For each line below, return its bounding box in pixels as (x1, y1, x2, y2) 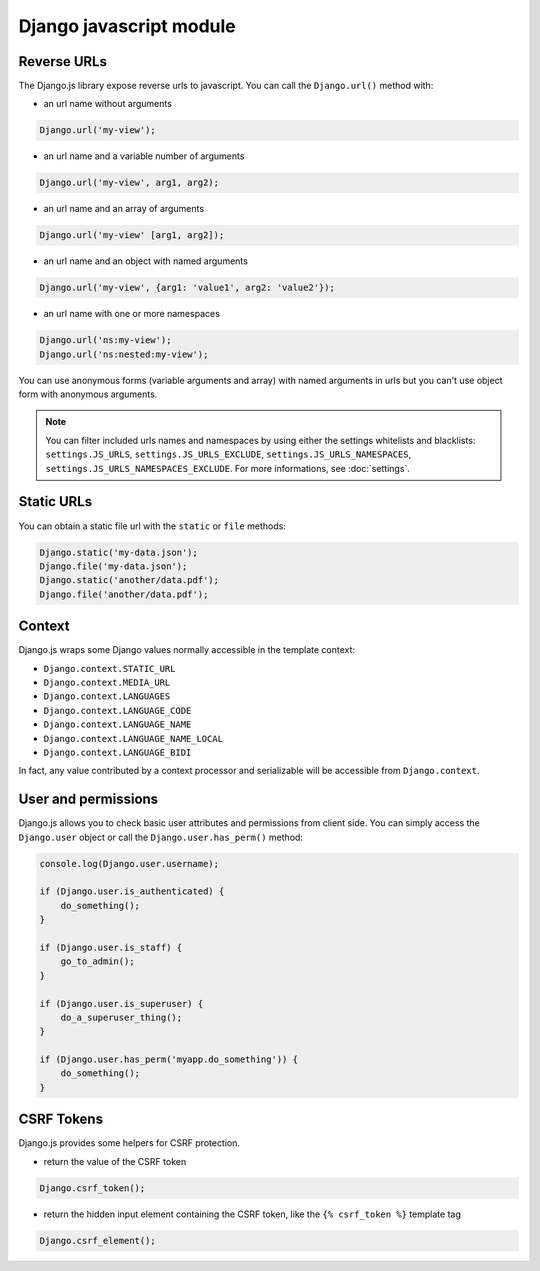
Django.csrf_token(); (39, 1182, 146, 1194)
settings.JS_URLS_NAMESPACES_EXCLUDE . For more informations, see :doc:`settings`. (45, 462, 410, 474)
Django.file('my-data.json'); (39, 560, 188, 572)
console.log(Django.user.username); (39, 858, 220, 869)
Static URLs (18, 493, 93, 510)
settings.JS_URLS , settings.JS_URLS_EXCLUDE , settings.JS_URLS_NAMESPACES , (45, 448, 412, 460)
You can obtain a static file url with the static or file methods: (18, 520, 287, 532)
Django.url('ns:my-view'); (39, 335, 172, 346)
